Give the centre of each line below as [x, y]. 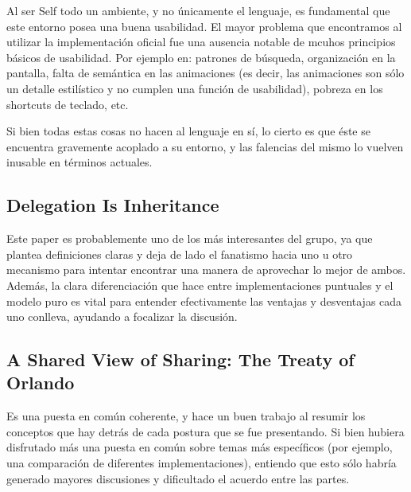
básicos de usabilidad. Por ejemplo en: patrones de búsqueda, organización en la [201, 57]
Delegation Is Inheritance [113, 205]
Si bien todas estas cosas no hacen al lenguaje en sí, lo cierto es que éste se [188, 131]
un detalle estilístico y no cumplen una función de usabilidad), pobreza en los [195, 88]
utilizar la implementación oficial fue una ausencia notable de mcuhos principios [201, 42]
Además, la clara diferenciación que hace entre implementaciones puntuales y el [200, 285]
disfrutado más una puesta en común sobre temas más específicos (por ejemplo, [200, 447]
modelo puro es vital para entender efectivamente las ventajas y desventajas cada [204, 301]
